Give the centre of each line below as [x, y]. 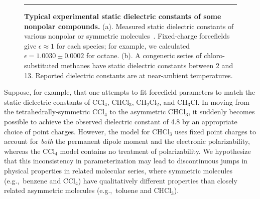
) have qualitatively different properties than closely [158, 180]
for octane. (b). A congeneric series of [144, 55]
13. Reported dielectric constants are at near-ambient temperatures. [128, 75]
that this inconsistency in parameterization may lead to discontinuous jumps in [126, 161]
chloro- [214, 55]
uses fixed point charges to [215, 131]
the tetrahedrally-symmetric [47, 112]
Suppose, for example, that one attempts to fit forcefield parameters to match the [130, 92]
